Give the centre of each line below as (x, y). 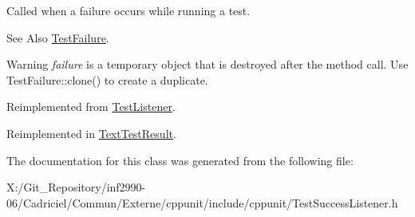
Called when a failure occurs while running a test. (128, 10)
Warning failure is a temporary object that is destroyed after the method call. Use (207, 64)
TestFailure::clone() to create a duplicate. (107, 79)
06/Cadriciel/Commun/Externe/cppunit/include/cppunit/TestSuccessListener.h (202, 202)
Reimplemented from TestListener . (91, 107)
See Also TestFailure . (58, 37)
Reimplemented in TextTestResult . (91, 133)
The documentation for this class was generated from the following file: (180, 160)
